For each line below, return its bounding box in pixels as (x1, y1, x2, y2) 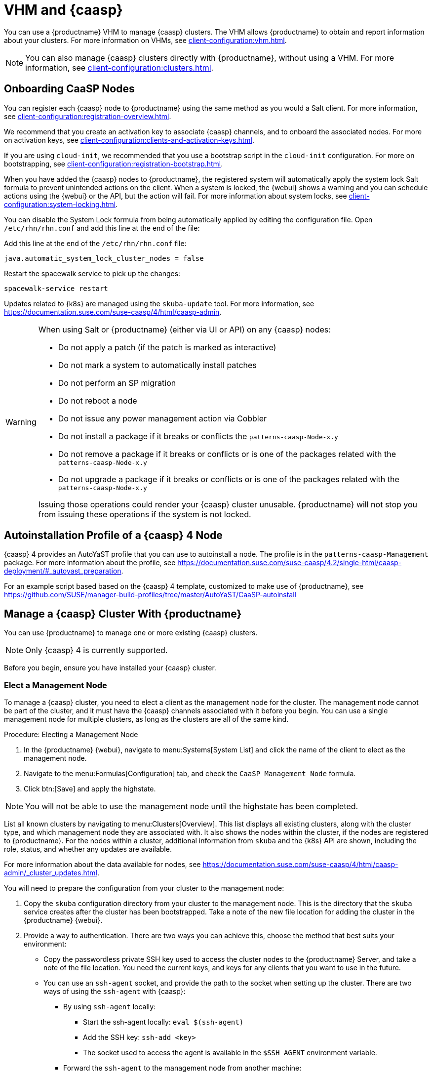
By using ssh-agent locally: (63, 1002, 156, 1011)
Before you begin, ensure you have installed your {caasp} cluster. (4, 663, 216, 672)
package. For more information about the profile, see (4, 558, 176, 567)
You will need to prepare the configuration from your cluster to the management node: (4, 884, 284, 893)
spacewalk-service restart (4, 284, 108, 292)
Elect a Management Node (4, 680, 107, 690)
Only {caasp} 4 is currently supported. (25, 645, 168, 656)
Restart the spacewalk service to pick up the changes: (4, 269, 181, 278)
